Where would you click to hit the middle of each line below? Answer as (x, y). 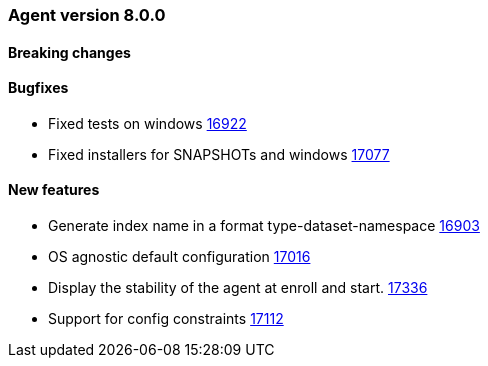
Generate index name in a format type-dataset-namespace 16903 (264, 226)
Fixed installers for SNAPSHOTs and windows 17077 (219, 154)
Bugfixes (38, 88)
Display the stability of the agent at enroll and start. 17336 (238, 288)
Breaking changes (69, 52)
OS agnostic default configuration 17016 (179, 257)
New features (54, 190)
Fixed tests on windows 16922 (147, 123)
